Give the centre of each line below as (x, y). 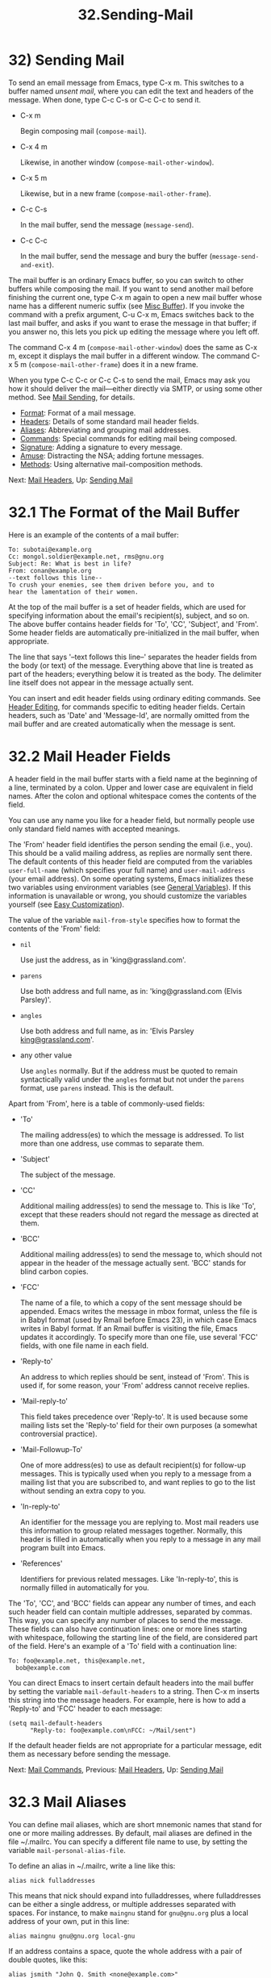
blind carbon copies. (54, 1271)
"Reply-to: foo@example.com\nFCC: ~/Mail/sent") (113, 1730)
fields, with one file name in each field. (84, 1346)
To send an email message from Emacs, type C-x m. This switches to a (126, 82)
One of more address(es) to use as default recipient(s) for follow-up (133, 1465)
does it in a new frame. (161, 364)
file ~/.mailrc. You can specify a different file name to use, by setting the (128, 1842)
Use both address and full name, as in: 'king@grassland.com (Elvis (131, 991)
